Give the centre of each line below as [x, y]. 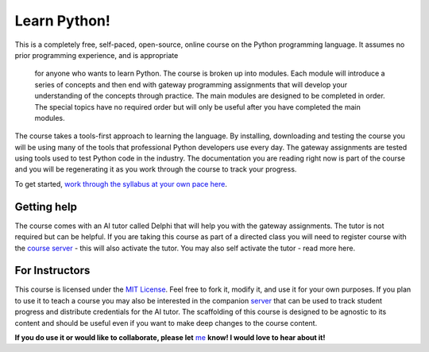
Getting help [46, 207]
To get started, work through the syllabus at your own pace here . [121, 184]
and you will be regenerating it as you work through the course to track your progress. [156, 169]
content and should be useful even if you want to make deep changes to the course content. [166, 323]
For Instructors [52, 271]
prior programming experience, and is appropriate [97, 55]
